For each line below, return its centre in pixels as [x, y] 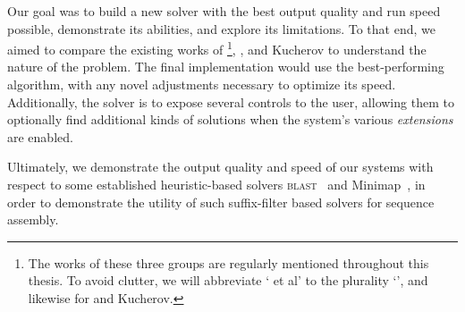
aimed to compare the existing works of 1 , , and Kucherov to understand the [217, 48]
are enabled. [40, 136]
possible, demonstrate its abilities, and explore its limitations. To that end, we [221, 28]
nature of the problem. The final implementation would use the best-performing [226, 67]
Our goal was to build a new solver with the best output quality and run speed [224, 11]
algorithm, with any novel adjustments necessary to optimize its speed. [202, 84]
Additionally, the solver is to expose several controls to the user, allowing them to [231, 101]
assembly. [33, 219]
